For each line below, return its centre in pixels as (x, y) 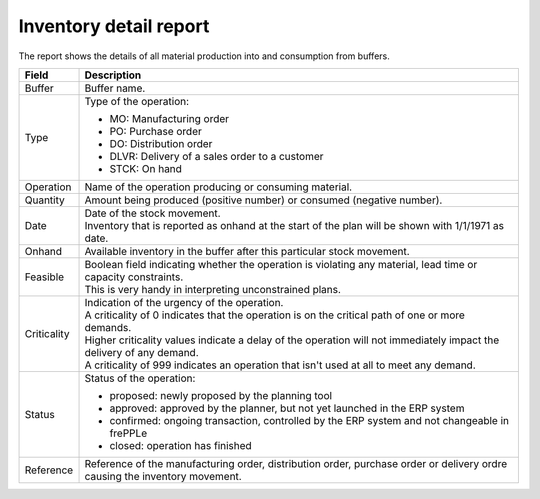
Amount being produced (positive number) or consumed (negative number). (263, 200)
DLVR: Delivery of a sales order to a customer (216, 156)
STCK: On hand (145, 168)
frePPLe (128, 433)
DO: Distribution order (161, 143)
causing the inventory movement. (163, 476)
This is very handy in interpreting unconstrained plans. (213, 289)
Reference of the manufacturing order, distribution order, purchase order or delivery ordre (296, 463)
